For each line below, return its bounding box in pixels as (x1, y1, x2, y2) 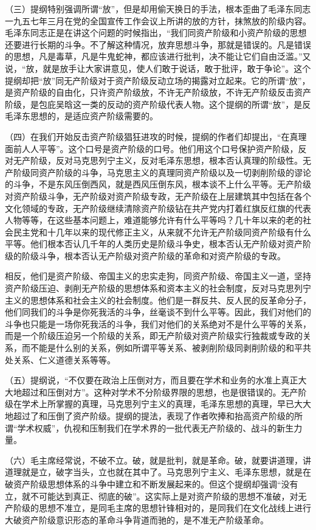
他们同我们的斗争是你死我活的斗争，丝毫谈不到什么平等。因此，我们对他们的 (5, 305, 311, 318)
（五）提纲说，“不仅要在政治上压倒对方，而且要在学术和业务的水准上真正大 (5, 374, 307, 386)
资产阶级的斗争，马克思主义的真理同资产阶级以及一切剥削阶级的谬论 (38, 166, 311, 178)
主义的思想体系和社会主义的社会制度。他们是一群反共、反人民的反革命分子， (5, 293, 311, 306)
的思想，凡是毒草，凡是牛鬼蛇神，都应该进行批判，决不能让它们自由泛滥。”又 (5, 50, 311, 63)
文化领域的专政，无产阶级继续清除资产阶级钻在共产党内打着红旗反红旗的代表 (5, 201, 311, 214)
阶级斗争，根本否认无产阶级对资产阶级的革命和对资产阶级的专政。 (21, 249, 286, 262)
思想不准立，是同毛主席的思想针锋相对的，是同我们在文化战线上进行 (38, 501, 311, 514)
